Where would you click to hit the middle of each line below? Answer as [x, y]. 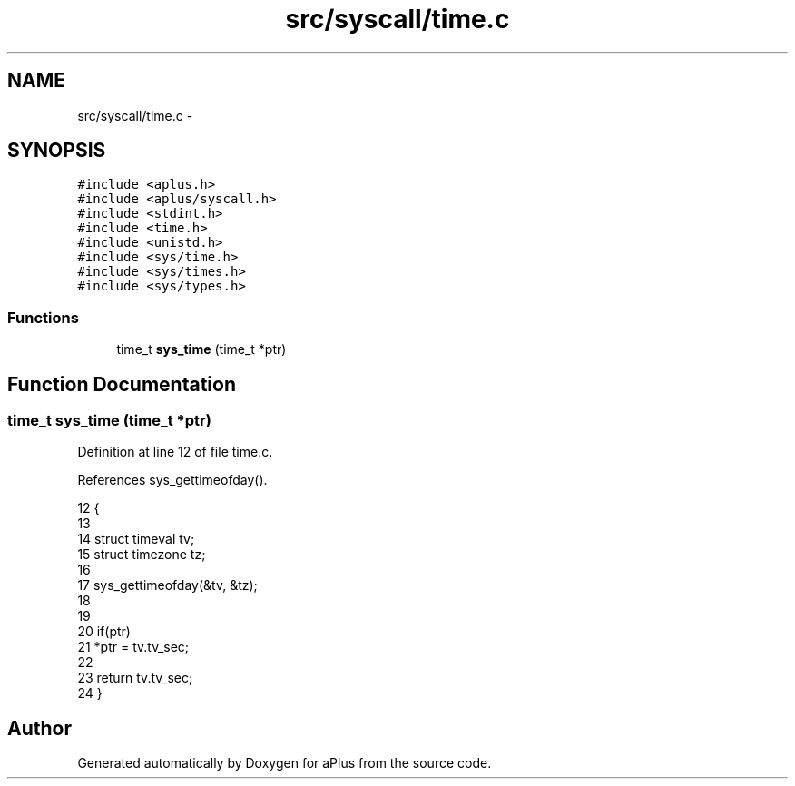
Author [39, 728]
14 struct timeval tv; [136, 539]
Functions [43, 317]
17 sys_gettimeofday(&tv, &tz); [167, 585]
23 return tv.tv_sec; [135, 678]
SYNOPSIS [57, 151]
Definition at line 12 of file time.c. [175, 452]
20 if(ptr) [104, 632]
